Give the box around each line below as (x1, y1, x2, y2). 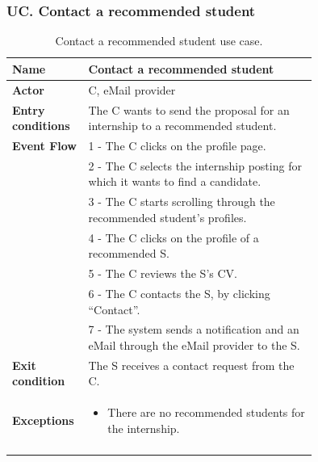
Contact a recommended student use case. (55, 32, 263, 49)
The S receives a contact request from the (88, 356, 295, 373)
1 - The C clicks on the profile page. (88, 136, 266, 153)
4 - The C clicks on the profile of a (88, 229, 259, 246)
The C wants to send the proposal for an (88, 101, 290, 118)
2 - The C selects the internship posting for (88, 157, 302, 174)
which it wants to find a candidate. (88, 173, 262, 190)
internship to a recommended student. (88, 117, 277, 134)
